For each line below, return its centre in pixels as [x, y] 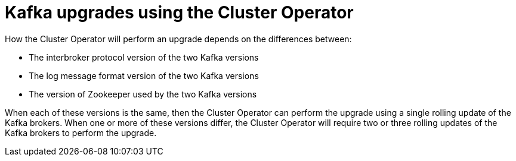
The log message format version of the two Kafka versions [144, 75]
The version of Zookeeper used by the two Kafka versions [143, 94]
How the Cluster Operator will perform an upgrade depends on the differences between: [178, 39]
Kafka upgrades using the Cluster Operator [179, 12]
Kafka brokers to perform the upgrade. [81, 132]
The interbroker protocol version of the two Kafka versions [144, 57]
